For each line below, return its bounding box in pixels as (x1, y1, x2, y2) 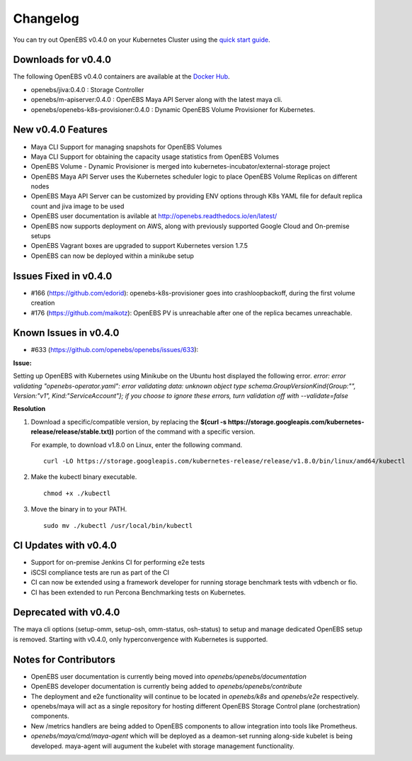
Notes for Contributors (13, 653, 116, 665)
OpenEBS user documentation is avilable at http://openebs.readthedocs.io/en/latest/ (30, 212, 277, 220)
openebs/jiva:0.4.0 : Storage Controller (30, 85, 144, 94)
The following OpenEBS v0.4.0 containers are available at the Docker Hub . (13, 72, 230, 81)
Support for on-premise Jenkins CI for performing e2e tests (30, 558, 205, 567)
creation (30, 298, 55, 308)
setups (30, 232, 51, 240)
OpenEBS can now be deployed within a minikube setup (30, 252, 195, 260)
